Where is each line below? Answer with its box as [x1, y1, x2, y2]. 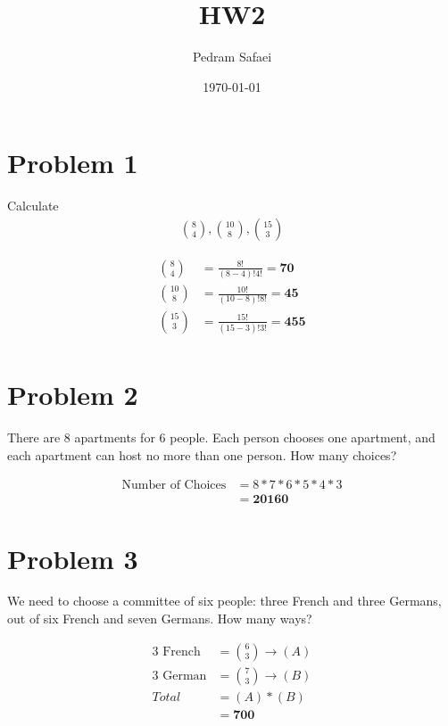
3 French [152, 645, 201, 658]
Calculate [7, 196, 59, 215]
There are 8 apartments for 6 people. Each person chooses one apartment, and [7, 428, 436, 447]
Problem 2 [7, 376, 138, 413]
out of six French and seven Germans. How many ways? [7, 609, 312, 628]
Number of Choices [121, 479, 227, 492]
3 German [152, 669, 207, 682]
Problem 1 [7, 144, 138, 181]
